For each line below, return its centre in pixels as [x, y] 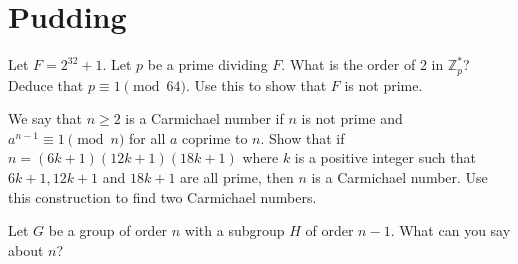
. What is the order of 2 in [362, 64]
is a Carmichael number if [204, 118]
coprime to [215, 137]
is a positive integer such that [385, 157]
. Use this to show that [256, 84]
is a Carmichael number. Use [399, 176]
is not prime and [352, 118]
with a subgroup [234, 230]
